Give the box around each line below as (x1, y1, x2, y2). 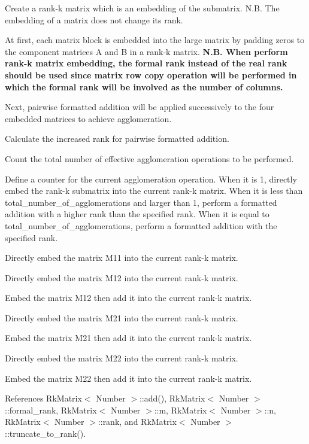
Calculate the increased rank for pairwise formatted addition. (5, 132, 229, 145)
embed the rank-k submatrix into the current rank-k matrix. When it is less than (5, 184, 303, 197)
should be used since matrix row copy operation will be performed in (5, 68, 297, 81)
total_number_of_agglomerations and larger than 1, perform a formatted (5, 196, 277, 208)
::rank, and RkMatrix (98, 415, 177, 428)
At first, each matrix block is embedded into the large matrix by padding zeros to (5, 34, 305, 46)
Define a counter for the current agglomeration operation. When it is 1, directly (5, 172, 297, 185)
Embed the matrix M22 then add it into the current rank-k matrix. (5, 372, 252, 384)
